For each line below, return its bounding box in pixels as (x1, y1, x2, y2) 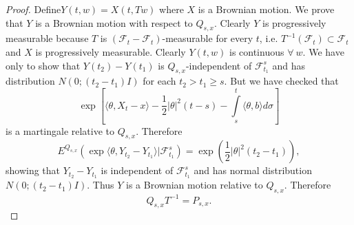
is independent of (101, 163, 174, 178)
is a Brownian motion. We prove (198, 2, 335, 16)
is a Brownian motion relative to (126, 178, 263, 192)
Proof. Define (6, 2, 61, 16)
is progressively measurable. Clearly (35, 44, 186, 58)
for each (143, 74, 176, 88)
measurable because (6, 31, 89, 45)
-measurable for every (162, 31, 253, 45)
